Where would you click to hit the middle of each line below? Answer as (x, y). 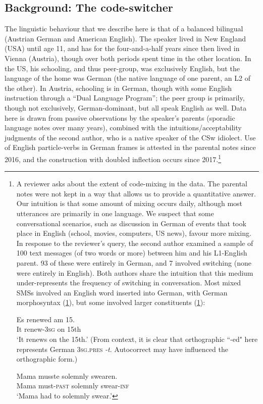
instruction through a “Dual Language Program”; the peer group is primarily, (125, 98)
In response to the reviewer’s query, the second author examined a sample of (135, 243)
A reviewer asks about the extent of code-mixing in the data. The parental (132, 184)
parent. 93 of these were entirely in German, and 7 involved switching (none (134, 262)
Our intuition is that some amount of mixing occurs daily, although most (129, 203)
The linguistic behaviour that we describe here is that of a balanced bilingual (124, 29)
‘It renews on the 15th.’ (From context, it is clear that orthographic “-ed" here (137, 339)
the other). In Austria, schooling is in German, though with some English (118, 88)
